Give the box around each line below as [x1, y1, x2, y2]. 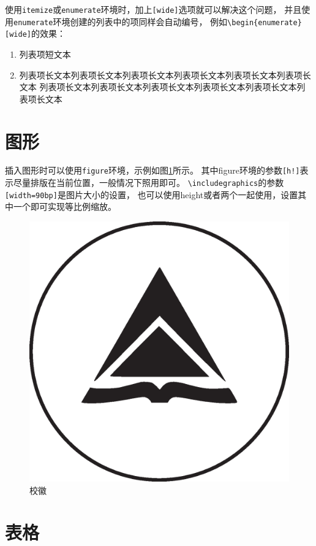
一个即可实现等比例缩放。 [13, 200, 116, 213]
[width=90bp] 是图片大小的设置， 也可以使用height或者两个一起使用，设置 [5, 188, 298, 201]
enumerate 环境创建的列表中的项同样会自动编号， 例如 [13, 15, 228, 28]
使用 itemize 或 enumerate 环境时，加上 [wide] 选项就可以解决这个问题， [5, 3, 282, 15]
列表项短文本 [19, 47, 71, 60]
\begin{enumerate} [227, 18, 302, 27]
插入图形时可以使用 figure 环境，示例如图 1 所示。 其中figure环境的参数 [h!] [5, 164, 300, 177]
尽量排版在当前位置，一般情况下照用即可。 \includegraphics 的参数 [13, 176, 284, 189]
